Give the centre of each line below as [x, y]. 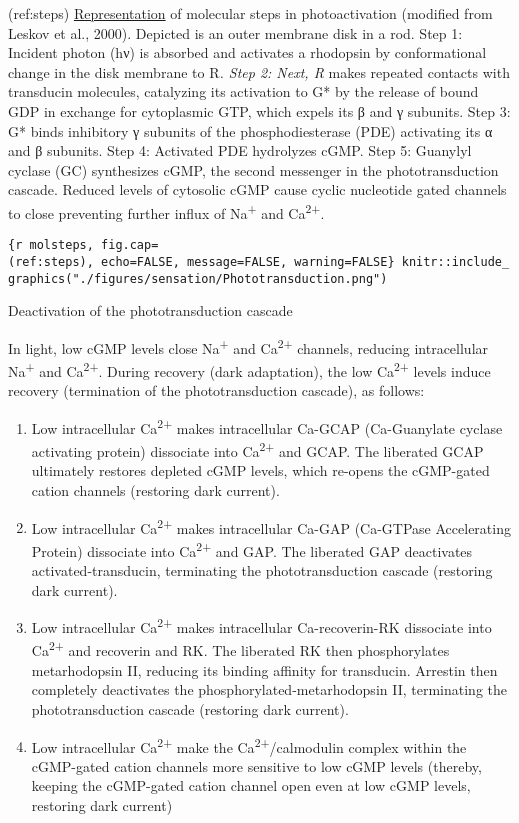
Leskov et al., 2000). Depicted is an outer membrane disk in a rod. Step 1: [235, 32]
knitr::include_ [455, 261]
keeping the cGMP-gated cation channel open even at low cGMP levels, [251, 785]
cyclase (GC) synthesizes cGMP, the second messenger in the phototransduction [253, 169]
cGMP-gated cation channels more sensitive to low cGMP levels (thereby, [256, 765]
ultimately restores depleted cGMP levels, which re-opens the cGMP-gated [260, 470]
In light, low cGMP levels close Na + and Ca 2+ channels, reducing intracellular [248, 346]
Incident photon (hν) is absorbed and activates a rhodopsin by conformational [247, 52]
